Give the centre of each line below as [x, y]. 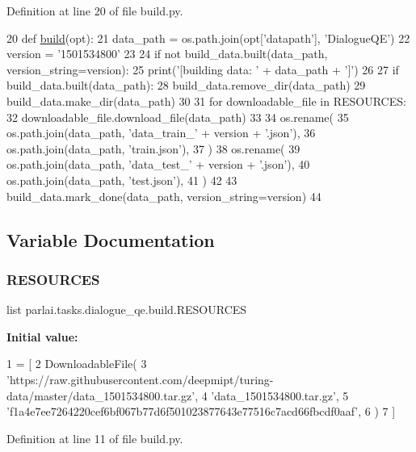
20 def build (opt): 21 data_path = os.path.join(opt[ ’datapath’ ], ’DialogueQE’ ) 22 [208, 38]
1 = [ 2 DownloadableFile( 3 [77, 364]
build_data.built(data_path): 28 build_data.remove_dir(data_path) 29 [186, 85]
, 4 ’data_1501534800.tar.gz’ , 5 [272, 395]
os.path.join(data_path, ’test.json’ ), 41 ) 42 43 [122, 180]
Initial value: [42, 336]
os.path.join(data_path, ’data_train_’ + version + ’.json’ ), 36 [161, 133]
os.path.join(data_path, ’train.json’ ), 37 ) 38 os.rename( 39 [153, 148]
